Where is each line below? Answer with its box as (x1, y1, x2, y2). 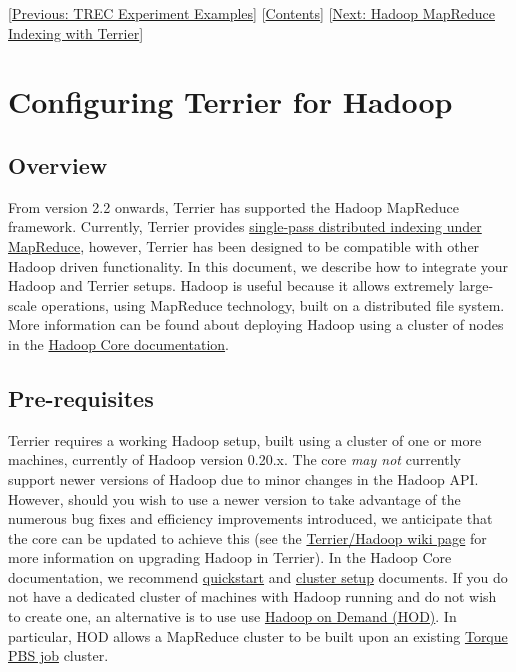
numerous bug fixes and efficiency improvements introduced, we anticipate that (8, 508, 493, 529)
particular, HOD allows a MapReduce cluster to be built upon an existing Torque (8, 625, 508, 646)
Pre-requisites (8, 382, 154, 413)
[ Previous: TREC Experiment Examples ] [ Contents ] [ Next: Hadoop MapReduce (8, 3, 495, 23)
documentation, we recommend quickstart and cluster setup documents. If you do (8, 566, 508, 587)
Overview (8, 149, 108, 180)
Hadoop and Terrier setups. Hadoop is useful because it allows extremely (8, 275, 455, 296)
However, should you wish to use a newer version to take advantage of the (8, 488, 461, 509)
